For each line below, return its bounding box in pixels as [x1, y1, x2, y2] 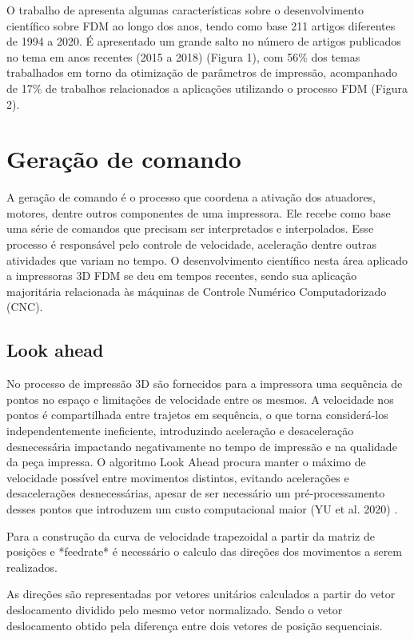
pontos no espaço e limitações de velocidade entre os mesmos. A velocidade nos [6, 390, 394, 407]
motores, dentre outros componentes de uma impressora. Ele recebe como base [6, 204, 391, 221]
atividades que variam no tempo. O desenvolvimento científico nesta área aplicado [6, 251, 408, 268]
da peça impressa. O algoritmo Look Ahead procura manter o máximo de [6, 453, 366, 470]
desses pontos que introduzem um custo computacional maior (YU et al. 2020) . [6, 500, 398, 517]
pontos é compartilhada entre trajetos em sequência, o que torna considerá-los [6, 406, 388, 423]
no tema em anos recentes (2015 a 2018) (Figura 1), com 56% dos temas [6, 48, 360, 65]
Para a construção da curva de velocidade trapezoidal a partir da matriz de [6, 527, 375, 544]
